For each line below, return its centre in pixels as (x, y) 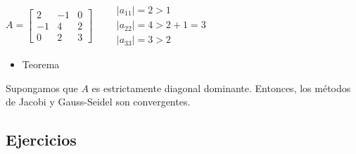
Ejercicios (41, 140)
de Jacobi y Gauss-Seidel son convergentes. (98, 102)
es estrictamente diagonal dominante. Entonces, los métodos (221, 88)
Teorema (41, 64)
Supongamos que (42, 88)
